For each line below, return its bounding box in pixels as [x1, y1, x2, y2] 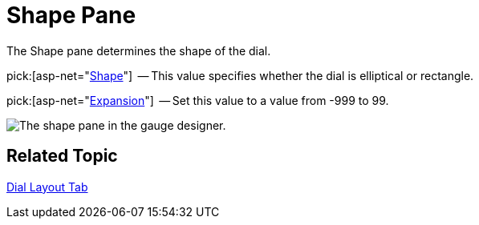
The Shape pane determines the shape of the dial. [6, 43, 271, 58]
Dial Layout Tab [6, 179, 88, 194]
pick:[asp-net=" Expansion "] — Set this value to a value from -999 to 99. [6, 93, 389, 107]
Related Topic [6, 146, 118, 167]
